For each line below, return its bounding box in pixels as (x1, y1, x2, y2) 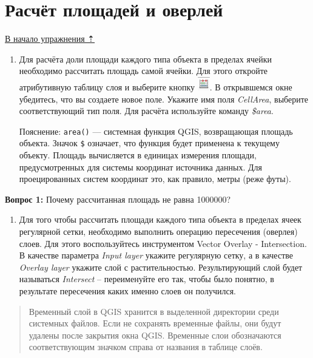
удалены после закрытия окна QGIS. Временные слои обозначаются (29, 328, 281, 341)
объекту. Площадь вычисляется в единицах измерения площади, (19, 149, 257, 161)
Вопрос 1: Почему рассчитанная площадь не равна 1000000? (5, 192, 231, 205)
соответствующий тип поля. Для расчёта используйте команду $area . (19, 104, 274, 117)
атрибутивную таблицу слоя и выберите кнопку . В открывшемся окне (19, 80, 292, 93)
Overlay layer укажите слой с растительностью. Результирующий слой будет (19, 260, 303, 273)
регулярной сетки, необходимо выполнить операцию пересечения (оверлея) (19, 225, 298, 237)
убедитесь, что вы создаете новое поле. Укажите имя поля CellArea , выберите (19, 92, 309, 105)
